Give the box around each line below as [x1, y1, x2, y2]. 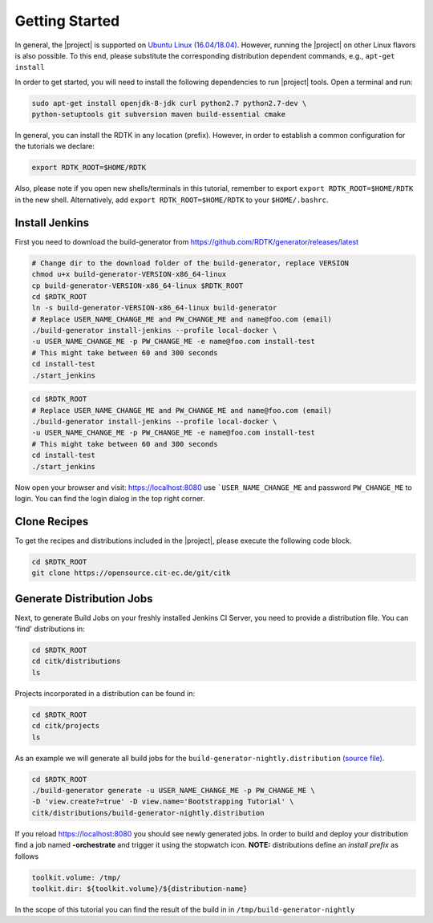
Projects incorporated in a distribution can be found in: [14, 688, 196, 698]
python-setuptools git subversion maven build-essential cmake [31, 110, 286, 119]
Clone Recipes [14, 514, 89, 528]
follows [14, 851, 39, 861]
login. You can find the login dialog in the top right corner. [14, 493, 205, 503]
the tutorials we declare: [14, 141, 95, 152]
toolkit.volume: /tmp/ [31, 872, 121, 882]
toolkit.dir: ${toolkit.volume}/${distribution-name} [31, 884, 248, 893]
